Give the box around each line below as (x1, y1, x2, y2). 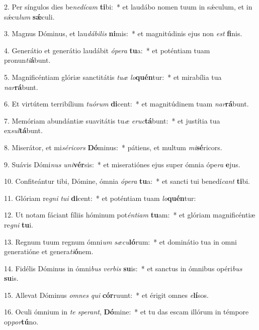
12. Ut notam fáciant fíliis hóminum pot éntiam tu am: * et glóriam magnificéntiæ (4, 209, 255, 220)
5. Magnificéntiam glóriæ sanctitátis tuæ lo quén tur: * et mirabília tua (4, 71, 222, 82)
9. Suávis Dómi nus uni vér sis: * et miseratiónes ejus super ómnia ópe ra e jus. (4, 159, 240, 169)
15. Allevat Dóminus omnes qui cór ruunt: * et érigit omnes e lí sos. (4, 289, 209, 300)
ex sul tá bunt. (4, 125, 43, 136)
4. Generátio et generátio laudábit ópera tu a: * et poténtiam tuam (4, 45, 210, 55)
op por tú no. (4, 316, 39, 327)
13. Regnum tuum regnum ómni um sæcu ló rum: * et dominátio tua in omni (4, 236, 237, 247)
